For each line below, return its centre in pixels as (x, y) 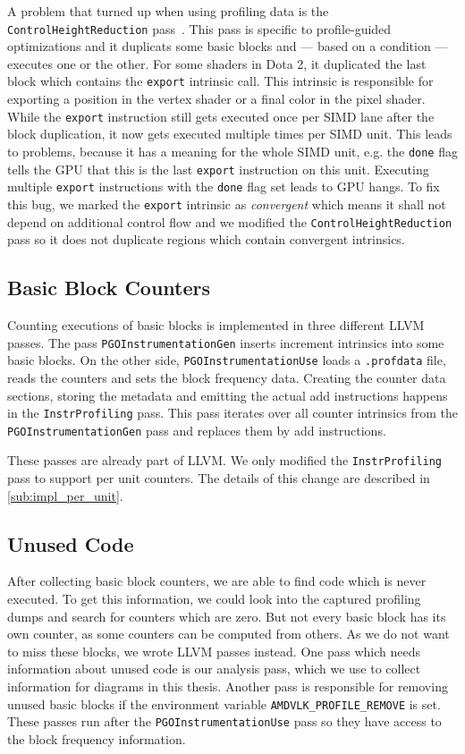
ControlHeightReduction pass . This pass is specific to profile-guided (199, 28)
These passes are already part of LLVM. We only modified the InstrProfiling (225, 460)
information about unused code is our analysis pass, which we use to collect (214, 669)
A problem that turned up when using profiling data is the (168, 11)
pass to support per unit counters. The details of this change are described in (219, 478)
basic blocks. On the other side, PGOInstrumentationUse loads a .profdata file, (227, 360)
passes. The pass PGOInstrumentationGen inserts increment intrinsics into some (226, 342)
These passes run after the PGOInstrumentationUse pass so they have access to (224, 721)
